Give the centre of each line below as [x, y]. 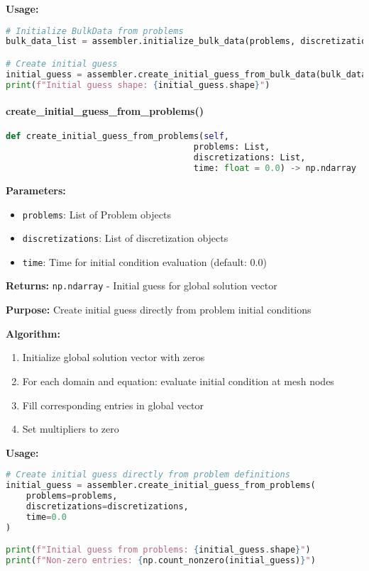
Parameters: [36, 190]
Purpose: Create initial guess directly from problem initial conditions [159, 310]
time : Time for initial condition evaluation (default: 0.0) [144, 261]
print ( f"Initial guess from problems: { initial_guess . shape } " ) [158, 550]
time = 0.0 [46, 517]
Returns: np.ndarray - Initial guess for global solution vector [142, 285]
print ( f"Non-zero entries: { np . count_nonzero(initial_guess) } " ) [161, 561]
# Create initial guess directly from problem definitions [148, 475]
